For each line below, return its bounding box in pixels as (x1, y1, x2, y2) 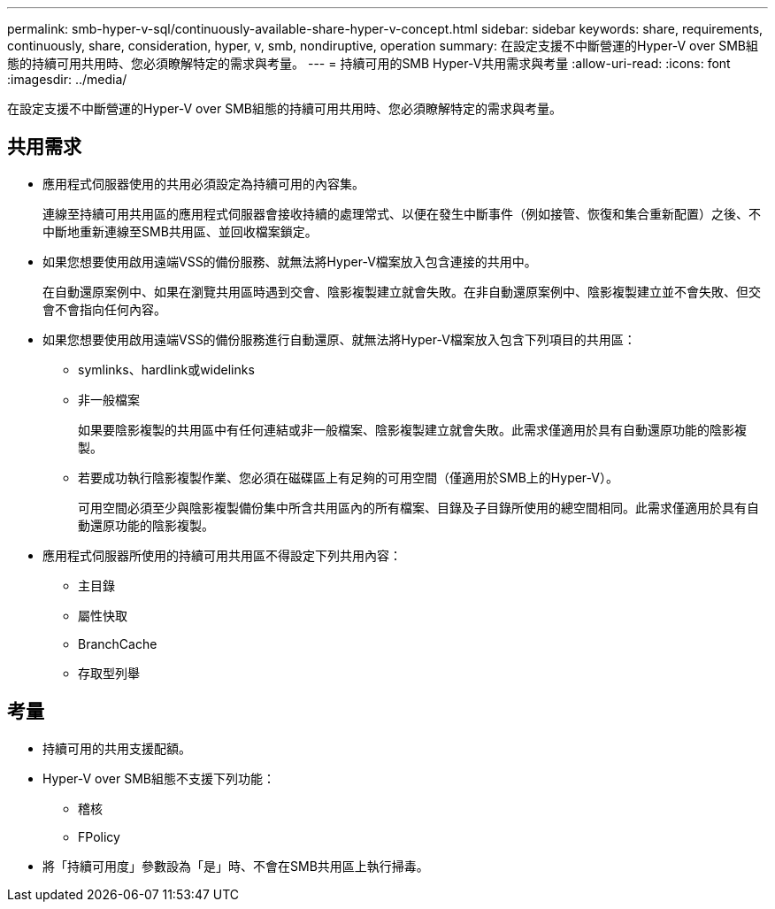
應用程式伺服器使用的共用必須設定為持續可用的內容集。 (42, 175, 364, 191)
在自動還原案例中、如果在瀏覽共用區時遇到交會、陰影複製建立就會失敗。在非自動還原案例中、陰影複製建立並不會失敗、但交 (42, 283, 761, 299)
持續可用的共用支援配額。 (42, 740, 191, 756)
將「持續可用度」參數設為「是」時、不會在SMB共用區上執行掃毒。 (42, 858, 429, 874)
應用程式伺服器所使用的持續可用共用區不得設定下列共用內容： (42, 547, 402, 563)
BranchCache (78, 636, 157, 651)
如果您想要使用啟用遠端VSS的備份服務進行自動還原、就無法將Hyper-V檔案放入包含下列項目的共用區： (42, 331, 636, 347)
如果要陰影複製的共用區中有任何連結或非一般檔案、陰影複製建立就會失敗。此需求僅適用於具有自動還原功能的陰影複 (78, 421, 747, 437)
